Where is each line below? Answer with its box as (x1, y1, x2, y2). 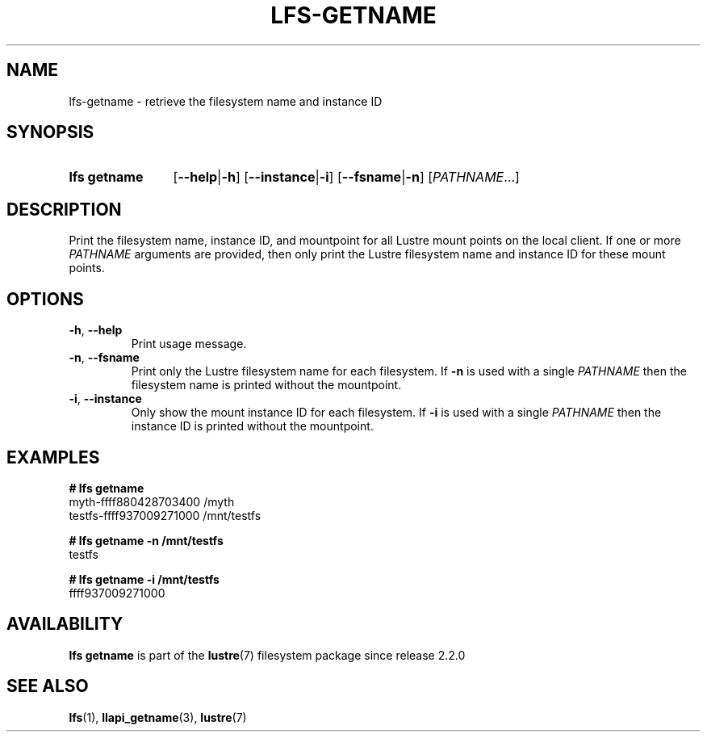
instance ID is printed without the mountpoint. (131, 419, 374, 434)
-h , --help (69, 323, 123, 338)
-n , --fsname (69, 350, 140, 365)
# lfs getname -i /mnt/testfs (69, 572, 220, 586)
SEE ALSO (6, 676, 89, 697)
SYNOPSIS (6, 122, 94, 143)
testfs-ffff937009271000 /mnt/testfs (69, 508, 261, 522)
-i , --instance (69, 392, 142, 406)
